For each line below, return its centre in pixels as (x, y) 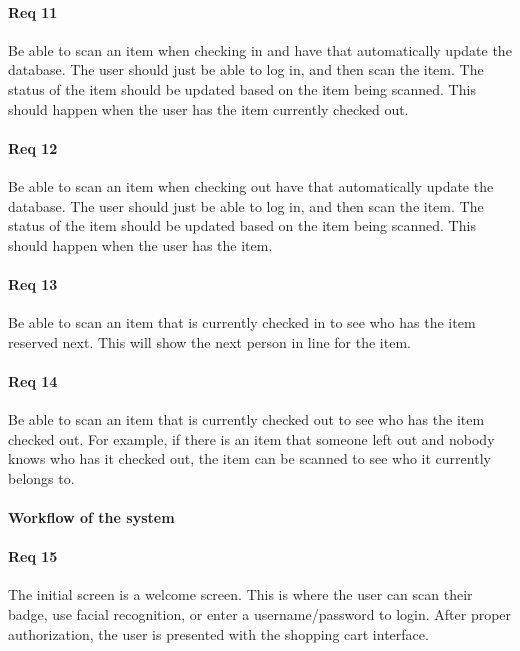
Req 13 (33, 283)
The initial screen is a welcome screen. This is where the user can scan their (240, 594)
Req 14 (33, 380)
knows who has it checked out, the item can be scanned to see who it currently (249, 458)
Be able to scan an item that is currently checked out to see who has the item (246, 419)
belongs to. (41, 477)
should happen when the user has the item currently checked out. (208, 108)
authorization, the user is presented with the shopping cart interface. (218, 633)
